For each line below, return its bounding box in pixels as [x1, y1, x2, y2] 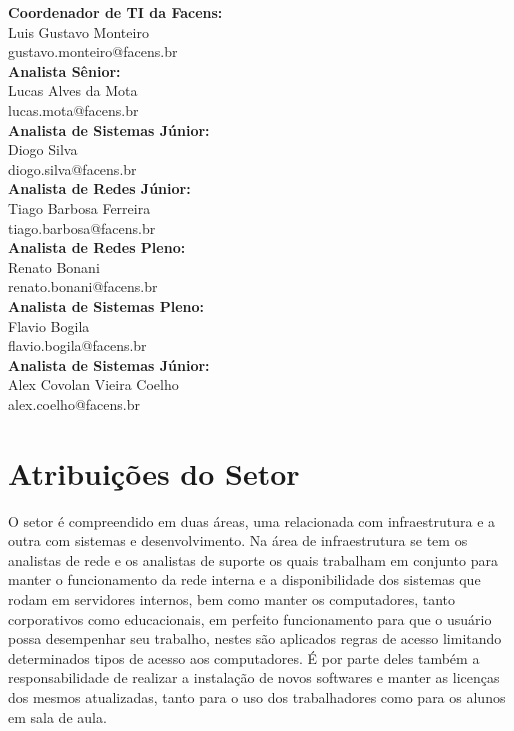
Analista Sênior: [8, 60, 121, 81]
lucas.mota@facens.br [8, 99, 139, 120]
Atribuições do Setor [8, 452, 300, 493]
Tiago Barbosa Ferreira [8, 197, 151, 218]
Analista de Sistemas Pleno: [8, 295, 205, 316]
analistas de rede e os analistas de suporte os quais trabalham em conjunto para [8, 549, 498, 570]
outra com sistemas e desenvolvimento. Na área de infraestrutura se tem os [8, 530, 468, 551]
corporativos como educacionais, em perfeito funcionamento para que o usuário [8, 608, 492, 629]
